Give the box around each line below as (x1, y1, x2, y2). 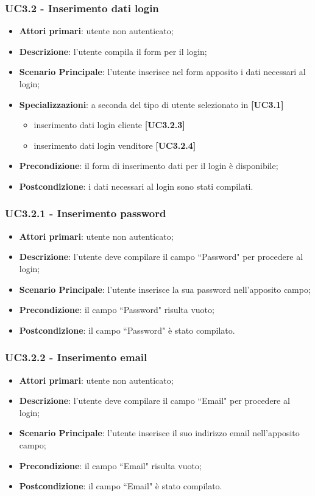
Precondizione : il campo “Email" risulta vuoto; (19, 459, 202, 472)
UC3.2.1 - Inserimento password (5, 206, 166, 221)
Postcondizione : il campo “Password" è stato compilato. (19, 323, 235, 336)
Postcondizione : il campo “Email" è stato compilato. (19, 480, 222, 492)
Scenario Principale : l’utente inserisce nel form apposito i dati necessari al (19, 65, 306, 78)
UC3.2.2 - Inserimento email (5, 350, 147, 365)
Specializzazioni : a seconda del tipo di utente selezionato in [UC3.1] (19, 98, 284, 110)
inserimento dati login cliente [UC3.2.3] (34, 118, 185, 131)
